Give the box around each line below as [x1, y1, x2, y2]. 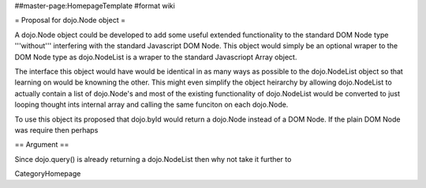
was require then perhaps [14, 125, 99, 134]
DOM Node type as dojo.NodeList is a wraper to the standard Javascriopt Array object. [14, 52, 297, 62]
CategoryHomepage [14, 169, 81, 179]
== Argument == [14, 140, 69, 149]
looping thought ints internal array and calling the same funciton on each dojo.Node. [14, 100, 289, 110]
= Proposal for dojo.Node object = [14, 16, 126, 25]
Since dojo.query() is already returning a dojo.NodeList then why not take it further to [14, 154, 292, 164]
